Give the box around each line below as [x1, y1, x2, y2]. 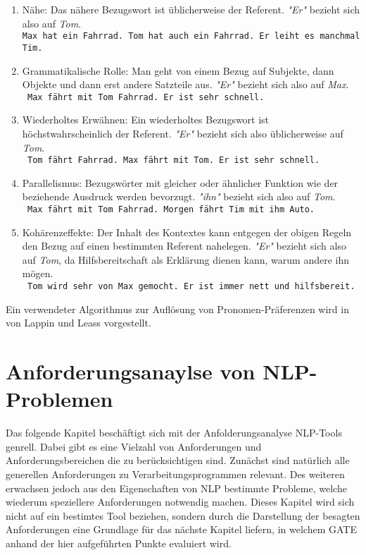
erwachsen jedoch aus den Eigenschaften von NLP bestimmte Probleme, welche [6, 480, 347, 495]
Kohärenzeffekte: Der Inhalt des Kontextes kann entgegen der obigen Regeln [22, 224, 352, 239]
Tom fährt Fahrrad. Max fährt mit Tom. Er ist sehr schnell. [27, 155, 320, 166]
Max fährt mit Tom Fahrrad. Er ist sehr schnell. [27, 92, 265, 102]
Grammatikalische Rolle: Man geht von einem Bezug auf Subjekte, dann [22, 63, 334, 78]
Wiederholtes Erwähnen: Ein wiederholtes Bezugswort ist [22, 112, 270, 127]
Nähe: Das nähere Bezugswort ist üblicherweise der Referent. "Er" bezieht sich [22, 2, 360, 16]
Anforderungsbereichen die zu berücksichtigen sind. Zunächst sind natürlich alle [6, 453, 350, 468]
